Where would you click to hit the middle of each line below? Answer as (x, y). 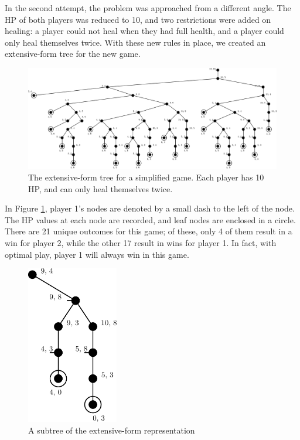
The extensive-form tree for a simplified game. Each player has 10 (146, 177)
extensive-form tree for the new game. (73, 54)
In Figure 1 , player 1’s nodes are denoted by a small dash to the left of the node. (150, 208)
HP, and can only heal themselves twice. (100, 188)
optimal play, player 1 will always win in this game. (97, 254)
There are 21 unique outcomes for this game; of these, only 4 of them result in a (149, 231)
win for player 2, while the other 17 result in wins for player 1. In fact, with (141, 242)
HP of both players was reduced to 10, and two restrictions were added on (138, 19)
